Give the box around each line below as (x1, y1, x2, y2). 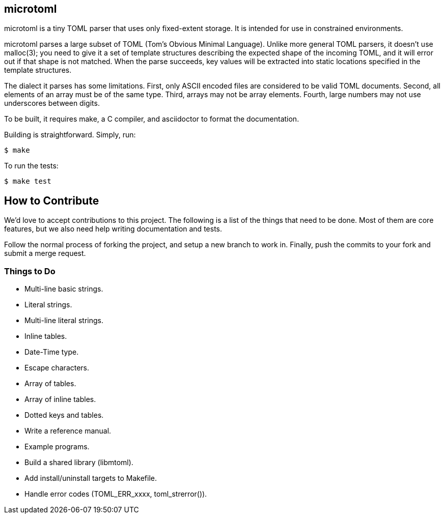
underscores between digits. (4, 99, 100, 108)
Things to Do (4, 266, 55, 276)
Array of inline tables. (24, 395, 96, 404)
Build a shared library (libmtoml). (24, 458, 133, 467)
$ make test (4, 177, 51, 186)
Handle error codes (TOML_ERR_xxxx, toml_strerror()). (24, 490, 207, 499)
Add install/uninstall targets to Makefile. (24, 474, 157, 483)
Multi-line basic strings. (24, 284, 103, 294)
